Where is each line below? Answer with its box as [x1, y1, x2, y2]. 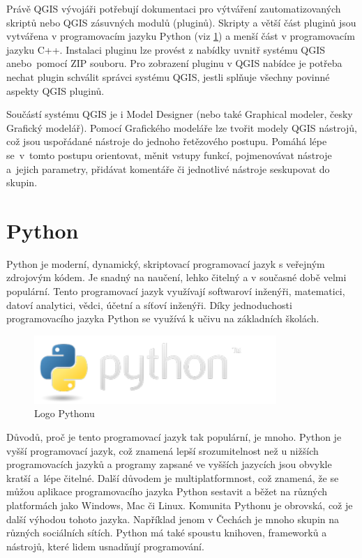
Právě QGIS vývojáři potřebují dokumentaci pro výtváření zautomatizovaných [6, 1, 341, 15]
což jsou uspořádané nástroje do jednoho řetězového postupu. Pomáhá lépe [6, 134, 327, 149]
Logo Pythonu [34, 406, 95, 421]
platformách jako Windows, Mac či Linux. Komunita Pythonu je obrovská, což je [6, 497, 353, 512]
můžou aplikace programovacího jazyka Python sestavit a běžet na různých [6, 484, 328, 499]
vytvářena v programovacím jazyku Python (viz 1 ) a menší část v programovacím [6, 29, 355, 43]
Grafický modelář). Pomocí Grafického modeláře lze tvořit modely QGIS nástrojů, [6, 120, 357, 135]
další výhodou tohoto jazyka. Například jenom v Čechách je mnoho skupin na [6, 511, 340, 526]
